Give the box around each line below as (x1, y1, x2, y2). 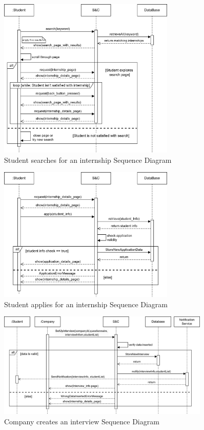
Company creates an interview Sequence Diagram (4, 416, 159, 426)
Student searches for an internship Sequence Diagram (4, 154, 172, 165)
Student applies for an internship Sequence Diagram (4, 298, 168, 309)
